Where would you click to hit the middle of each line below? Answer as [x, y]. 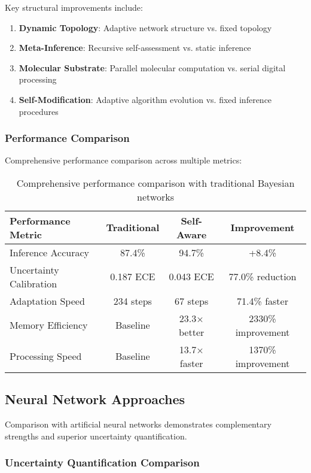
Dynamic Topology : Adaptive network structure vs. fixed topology [145, 27]
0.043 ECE [191, 277]
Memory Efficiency [49, 325]
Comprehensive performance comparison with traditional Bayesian [155, 183]
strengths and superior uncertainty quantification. [96, 436]
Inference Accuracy [49, 252]
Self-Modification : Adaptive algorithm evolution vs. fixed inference [145, 99]
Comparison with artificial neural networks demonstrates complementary [138, 424]
